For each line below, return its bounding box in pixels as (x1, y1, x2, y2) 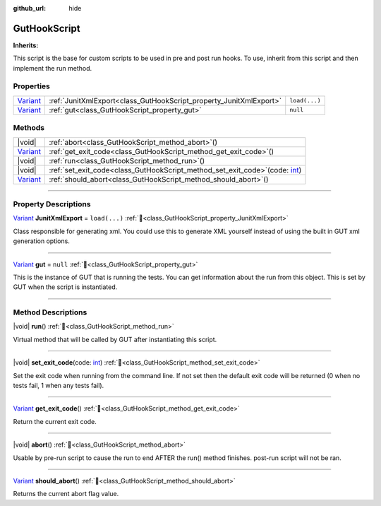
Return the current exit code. (13, 417, 97, 425)
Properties (13, 81, 51, 91)
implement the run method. (13, 64, 92, 72)
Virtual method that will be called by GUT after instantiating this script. (13, 335, 217, 343)
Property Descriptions (13, 199, 91, 208)
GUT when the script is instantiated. (13, 283, 118, 291)
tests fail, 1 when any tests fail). (13, 381, 104, 389)
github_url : (13, 4, 46, 12)
